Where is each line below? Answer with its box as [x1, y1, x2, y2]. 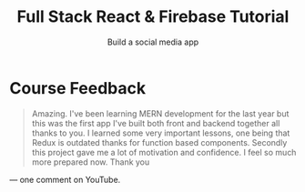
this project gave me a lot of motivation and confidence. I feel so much [31, 147, 297, 157]
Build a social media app [107, 36, 199, 47]
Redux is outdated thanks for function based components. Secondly [31, 136, 288, 147]
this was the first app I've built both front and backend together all [31, 117, 280, 128]
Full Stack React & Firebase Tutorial [16, 6, 290, 27]
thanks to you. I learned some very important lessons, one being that [31, 127, 290, 138]
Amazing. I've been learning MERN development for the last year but [31, 107, 290, 119]
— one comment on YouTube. [9, 174, 121, 185]
